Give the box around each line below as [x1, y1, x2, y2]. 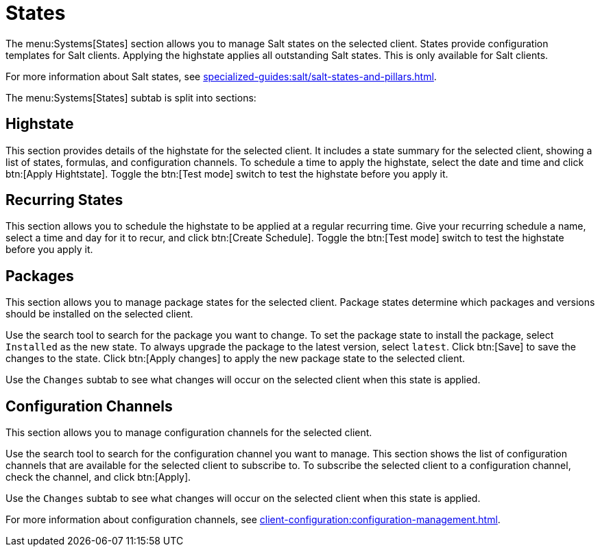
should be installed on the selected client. [5, 308, 193, 320]
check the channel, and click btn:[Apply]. [5, 471, 191, 483]
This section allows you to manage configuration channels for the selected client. [5, 427, 372, 439]
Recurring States [5, 191, 123, 209]
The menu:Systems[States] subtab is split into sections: [5, 91, 256, 104]
